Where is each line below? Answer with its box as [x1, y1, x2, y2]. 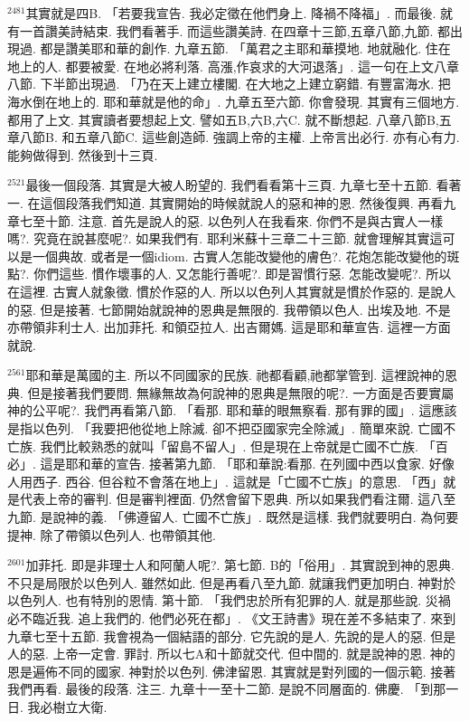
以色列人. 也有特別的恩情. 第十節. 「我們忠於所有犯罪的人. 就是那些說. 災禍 [7, 591, 451, 610]
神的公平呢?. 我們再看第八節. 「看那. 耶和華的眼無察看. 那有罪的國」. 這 [7, 401, 432, 420]
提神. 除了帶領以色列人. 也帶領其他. [7, 525, 216, 544]
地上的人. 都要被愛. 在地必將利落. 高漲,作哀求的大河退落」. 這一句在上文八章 [7, 56, 460, 75]
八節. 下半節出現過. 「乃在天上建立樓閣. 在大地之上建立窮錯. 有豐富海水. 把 [7, 74, 451, 93]
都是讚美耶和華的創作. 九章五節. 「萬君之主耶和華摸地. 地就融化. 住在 [40, 39, 451, 58]
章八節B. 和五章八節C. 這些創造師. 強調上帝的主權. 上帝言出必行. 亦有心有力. [7, 128, 460, 147]
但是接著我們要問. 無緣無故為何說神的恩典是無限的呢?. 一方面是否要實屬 [27, 383, 455, 402]
